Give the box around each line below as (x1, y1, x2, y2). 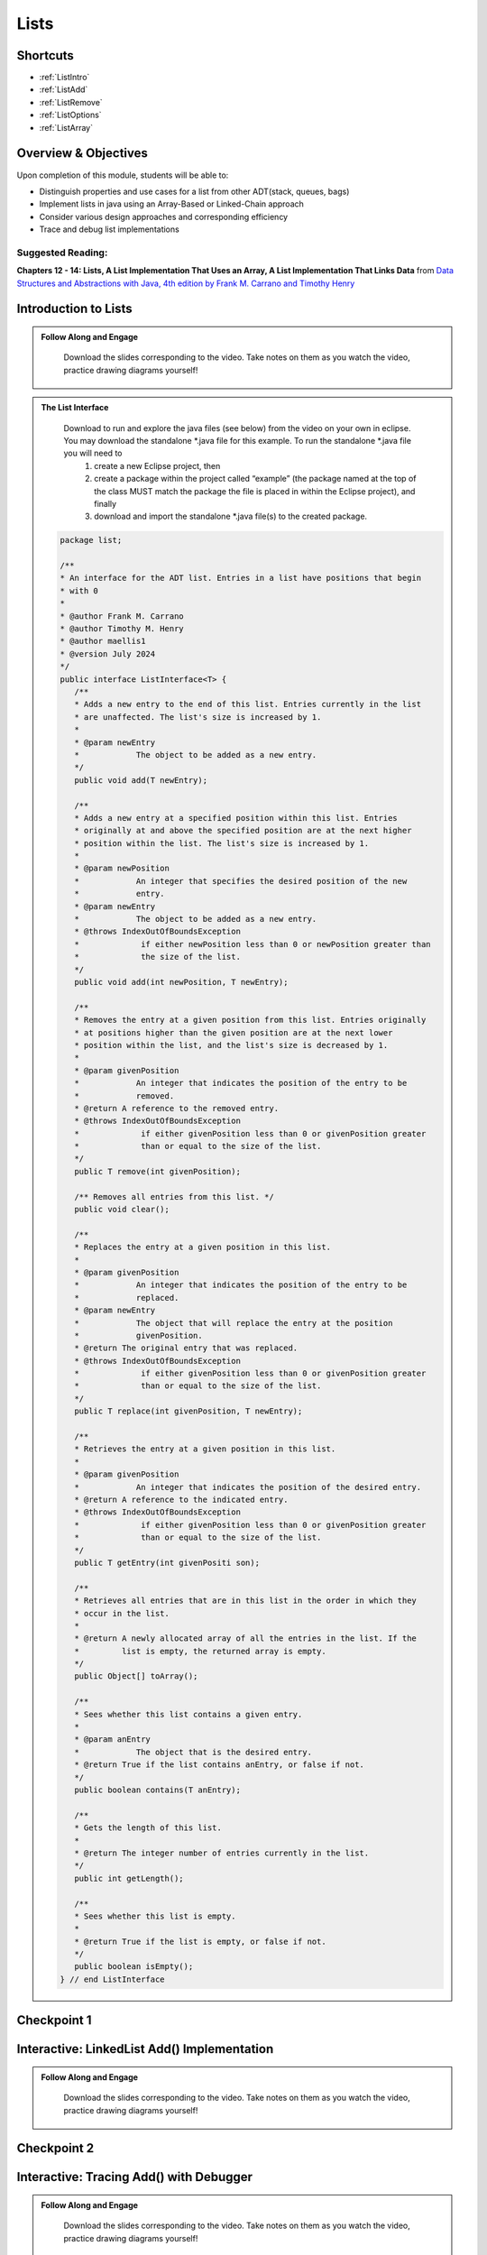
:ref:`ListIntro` (39, 72, 90, 83)
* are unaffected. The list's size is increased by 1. (73, 712, 322, 722)
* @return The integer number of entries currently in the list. (73, 1847, 370, 1858)
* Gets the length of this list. (73, 1823, 223, 1833)
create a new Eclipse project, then (94, 460, 221, 471)
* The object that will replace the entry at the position (73, 1318, 393, 1328)
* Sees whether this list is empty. (73, 1910, 236, 1921)
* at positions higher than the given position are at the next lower (73, 1027, 393, 1037)
